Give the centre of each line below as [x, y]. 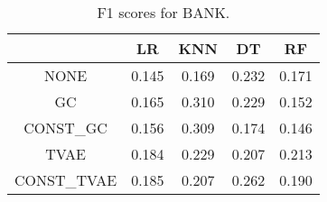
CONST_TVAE [66, 180]
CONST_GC [65, 128]
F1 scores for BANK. [163, 12]
